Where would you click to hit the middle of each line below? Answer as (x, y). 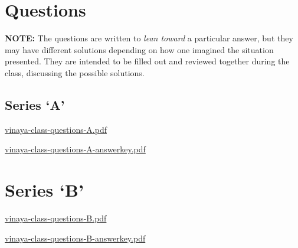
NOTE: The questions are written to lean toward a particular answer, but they (149, 38)
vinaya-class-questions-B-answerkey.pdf (75, 238)
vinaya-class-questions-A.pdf (56, 129)
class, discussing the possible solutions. (75, 72)
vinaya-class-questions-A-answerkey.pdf (75, 149)
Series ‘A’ (35, 104)
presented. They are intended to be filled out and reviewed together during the (147, 61)
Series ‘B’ (44, 190)
